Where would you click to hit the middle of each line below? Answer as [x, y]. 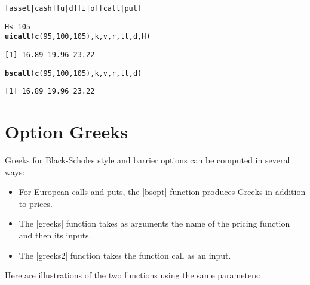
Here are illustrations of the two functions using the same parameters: [133, 275]
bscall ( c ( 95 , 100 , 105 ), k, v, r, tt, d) [73, 73]
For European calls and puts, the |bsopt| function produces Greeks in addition [162, 192]
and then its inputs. [55, 235]
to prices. [36, 203]
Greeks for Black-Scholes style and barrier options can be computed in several [148, 160]
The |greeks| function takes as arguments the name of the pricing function [154, 223]
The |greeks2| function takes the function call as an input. [125, 255]
